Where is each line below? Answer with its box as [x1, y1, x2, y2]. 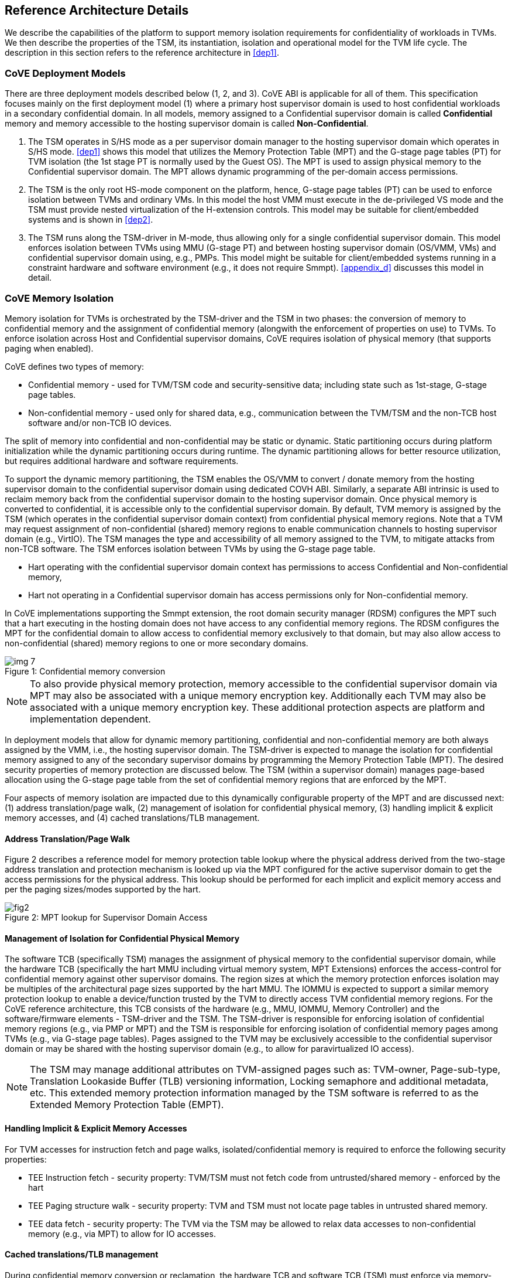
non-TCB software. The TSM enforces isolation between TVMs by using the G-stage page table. [5, 543, 376, 554]
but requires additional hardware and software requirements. [5, 455, 239, 466]
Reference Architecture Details [5, 3, 189, 18]
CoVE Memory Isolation [5, 292, 114, 304]
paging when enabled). [5, 343, 94, 353]
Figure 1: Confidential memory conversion [5, 666, 166, 676]
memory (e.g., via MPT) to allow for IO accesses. [28, 1228, 216, 1239]
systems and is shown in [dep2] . [28, 214, 153, 225]
